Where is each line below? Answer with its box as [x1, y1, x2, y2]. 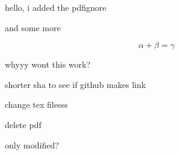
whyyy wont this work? [5, 58, 91, 71]
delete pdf [5, 118, 42, 130]
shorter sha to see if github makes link [5, 78, 146, 90]
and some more [5, 21, 61, 34]
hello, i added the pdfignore [5, 1, 107, 13]
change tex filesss [5, 98, 68, 111]
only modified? [5, 138, 59, 151]
